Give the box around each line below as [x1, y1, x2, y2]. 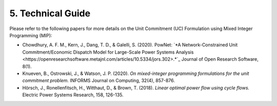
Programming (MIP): [9, 32, 52, 38]
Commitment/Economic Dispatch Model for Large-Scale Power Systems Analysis [22, 49, 194, 55]
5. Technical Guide [9, 8, 91, 19]
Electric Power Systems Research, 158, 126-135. [22, 92, 124, 98]
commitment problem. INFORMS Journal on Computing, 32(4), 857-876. [22, 77, 175, 84]
